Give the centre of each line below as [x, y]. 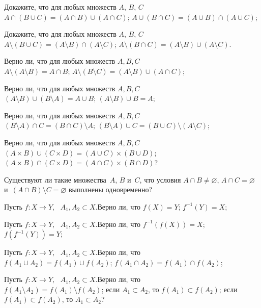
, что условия [160, 179]
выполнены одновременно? [110, 189]
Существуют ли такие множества [55, 179]
